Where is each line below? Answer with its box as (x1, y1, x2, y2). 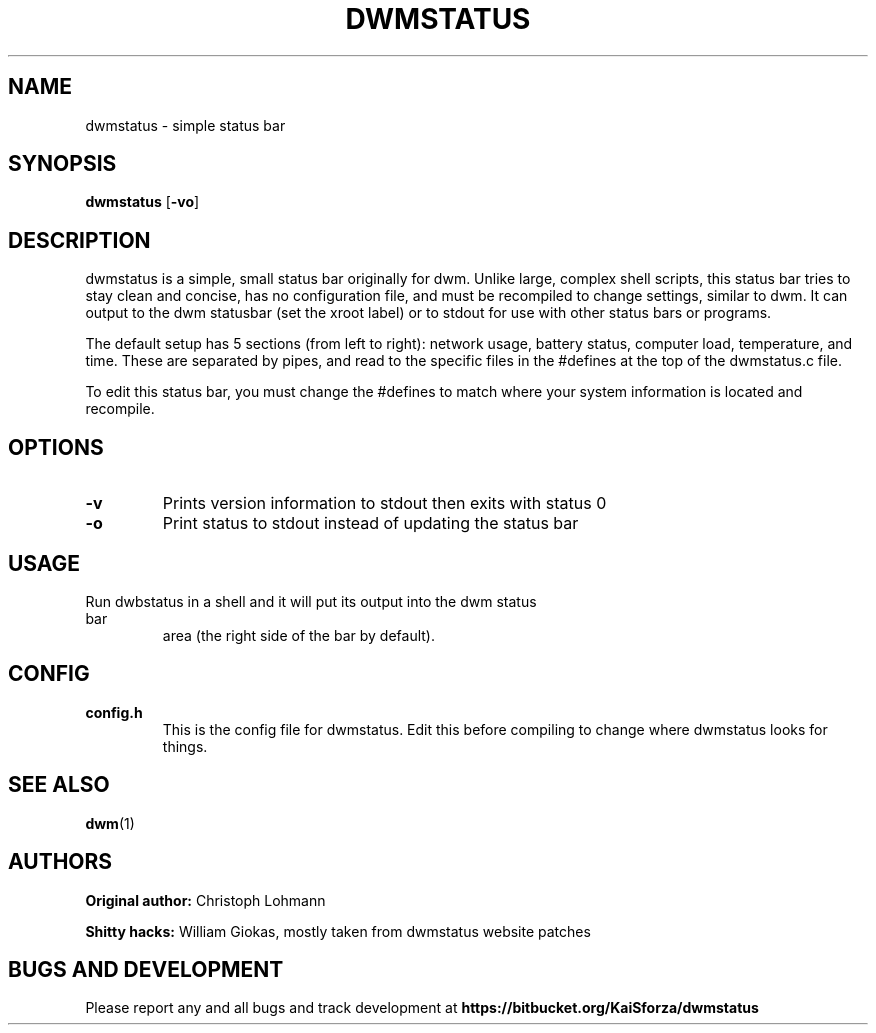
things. (162, 737, 208, 755)
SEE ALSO (8, 772, 110, 798)
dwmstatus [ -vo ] (85, 193, 200, 211)
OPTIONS (8, 434, 104, 460)
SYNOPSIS (8, 151, 117, 177)
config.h (85, 703, 143, 721)
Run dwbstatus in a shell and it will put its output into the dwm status (85, 592, 537, 610)
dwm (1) (85, 814, 135, 832)
